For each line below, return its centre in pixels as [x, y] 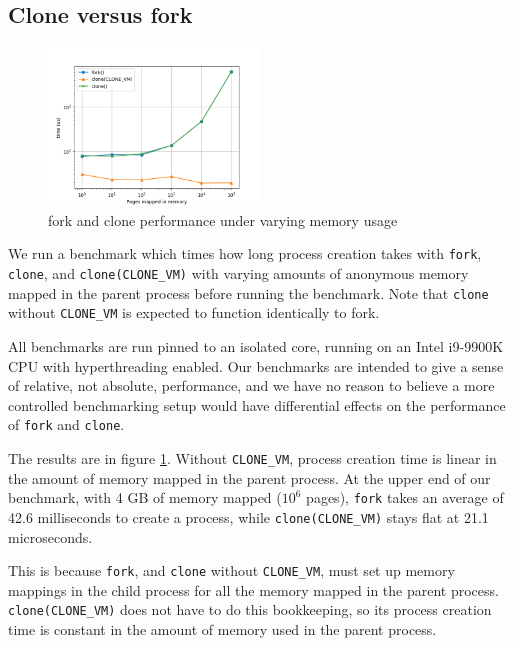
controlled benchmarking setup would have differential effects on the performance [257, 404]
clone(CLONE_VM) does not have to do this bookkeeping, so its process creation [250, 609]
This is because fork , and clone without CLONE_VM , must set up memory [231, 570]
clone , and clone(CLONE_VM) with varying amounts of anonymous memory [238, 273]
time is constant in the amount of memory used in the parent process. [222, 629]
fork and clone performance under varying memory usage [223, 219]
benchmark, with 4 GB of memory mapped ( [145, 497]
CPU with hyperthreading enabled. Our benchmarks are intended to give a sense [256, 365]
